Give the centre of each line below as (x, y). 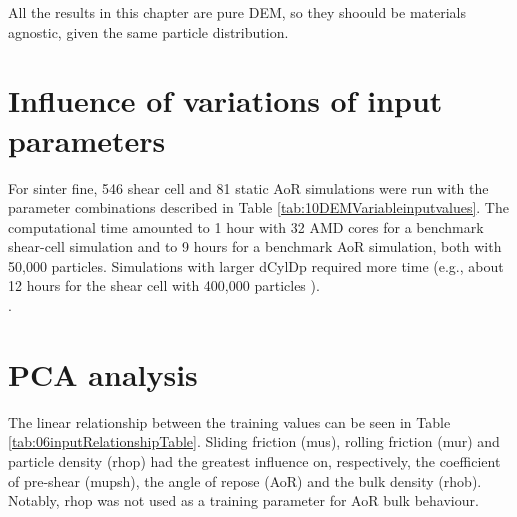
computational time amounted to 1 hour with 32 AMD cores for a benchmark (246, 226)
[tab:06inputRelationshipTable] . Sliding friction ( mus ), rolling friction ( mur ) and (254, 441)
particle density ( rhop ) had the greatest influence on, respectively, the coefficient (254, 460)
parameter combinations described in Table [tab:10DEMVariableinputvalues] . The (258, 207)
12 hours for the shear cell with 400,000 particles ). (164, 285)
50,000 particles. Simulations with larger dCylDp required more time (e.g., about (256, 265)
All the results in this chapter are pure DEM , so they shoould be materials (237, 12)
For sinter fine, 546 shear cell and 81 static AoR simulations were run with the (248, 187)
